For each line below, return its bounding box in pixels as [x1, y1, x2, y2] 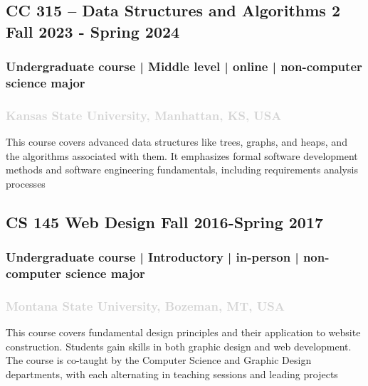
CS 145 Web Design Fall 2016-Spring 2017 [6, 210, 324, 232]
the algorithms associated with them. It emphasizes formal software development [6, 148, 358, 163]
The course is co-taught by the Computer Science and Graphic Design [6, 353, 312, 368]
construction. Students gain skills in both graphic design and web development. [6, 338, 352, 353]
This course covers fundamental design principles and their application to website [6, 325, 361, 340]
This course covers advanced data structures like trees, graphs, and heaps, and [6, 134, 347, 149]
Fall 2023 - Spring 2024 [6, 20, 180, 42]
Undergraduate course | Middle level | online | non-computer [6, 58, 362, 75]
